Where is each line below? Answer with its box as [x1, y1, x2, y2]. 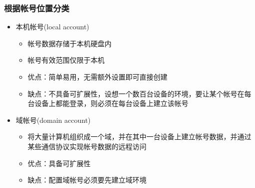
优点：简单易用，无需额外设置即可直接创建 [27, 72, 168, 82]
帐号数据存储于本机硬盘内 [27, 38, 112, 48]
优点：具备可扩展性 [27, 158, 91, 168]
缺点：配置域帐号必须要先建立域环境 [27, 175, 147, 185]
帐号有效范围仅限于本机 [27, 55, 105, 65]
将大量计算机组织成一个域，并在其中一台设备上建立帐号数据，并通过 [27, 131, 252, 142]
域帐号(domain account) [15, 114, 91, 125]
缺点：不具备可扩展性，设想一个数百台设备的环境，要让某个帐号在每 [27, 88, 252, 98]
